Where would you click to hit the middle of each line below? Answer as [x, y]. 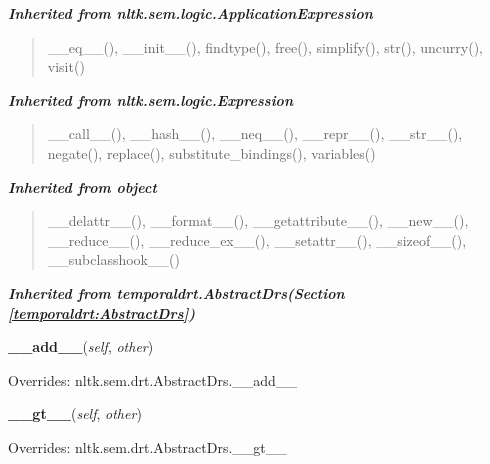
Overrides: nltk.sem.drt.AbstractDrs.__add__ [152, 379]
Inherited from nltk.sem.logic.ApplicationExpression [190, 13]
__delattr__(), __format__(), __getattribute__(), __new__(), [258, 220]
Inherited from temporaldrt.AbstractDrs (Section [176, 292]
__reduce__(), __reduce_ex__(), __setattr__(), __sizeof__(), [257, 239]
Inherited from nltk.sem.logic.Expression [150, 99]
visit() [66, 66]
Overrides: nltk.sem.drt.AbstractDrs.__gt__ [147, 446]
